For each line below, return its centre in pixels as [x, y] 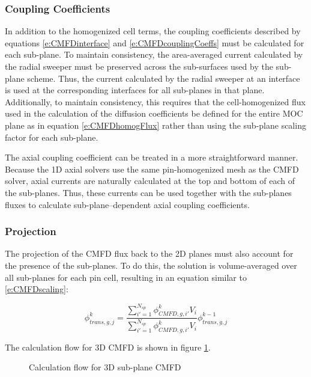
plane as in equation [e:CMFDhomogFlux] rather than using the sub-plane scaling [155, 125]
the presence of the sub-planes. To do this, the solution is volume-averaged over [151, 265]
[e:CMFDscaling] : [37, 289]
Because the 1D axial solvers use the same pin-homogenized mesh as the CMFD [152, 169]
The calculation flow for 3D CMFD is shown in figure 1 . [108, 347]
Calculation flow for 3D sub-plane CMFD [105, 367]
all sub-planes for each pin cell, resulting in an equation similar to [126, 277]
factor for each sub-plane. [52, 137]
